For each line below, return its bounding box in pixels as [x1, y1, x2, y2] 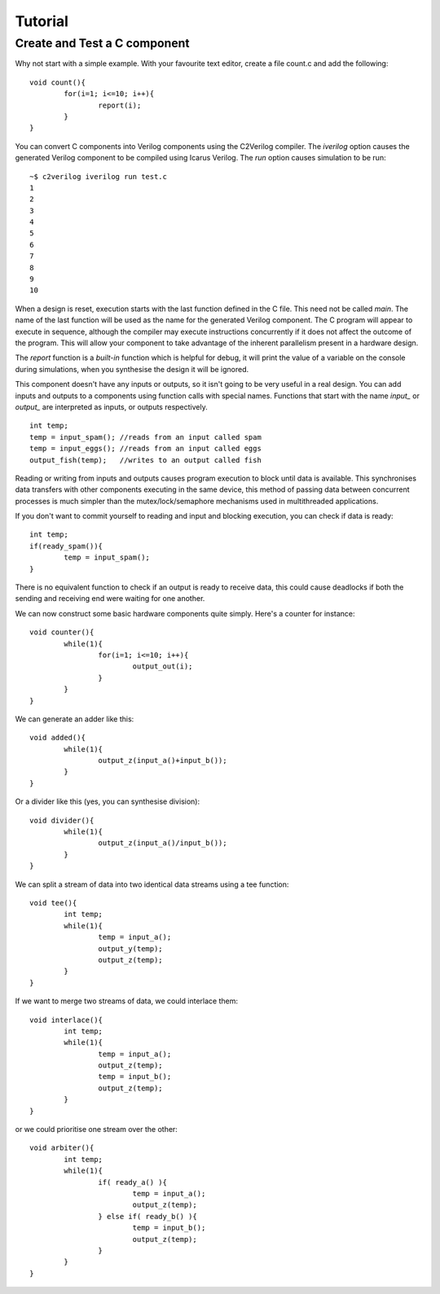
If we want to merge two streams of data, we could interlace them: [15, 996, 239, 1006]
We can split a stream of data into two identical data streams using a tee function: [15, 879, 289, 889]
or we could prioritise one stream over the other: [15, 1125, 178, 1134]
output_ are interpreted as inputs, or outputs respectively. [15, 401, 208, 411]
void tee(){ [29, 898, 77, 907]
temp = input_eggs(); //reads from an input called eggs [29, 444, 262, 454]
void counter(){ [29, 628, 95, 637]
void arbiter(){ [29, 1143, 95, 1152]
